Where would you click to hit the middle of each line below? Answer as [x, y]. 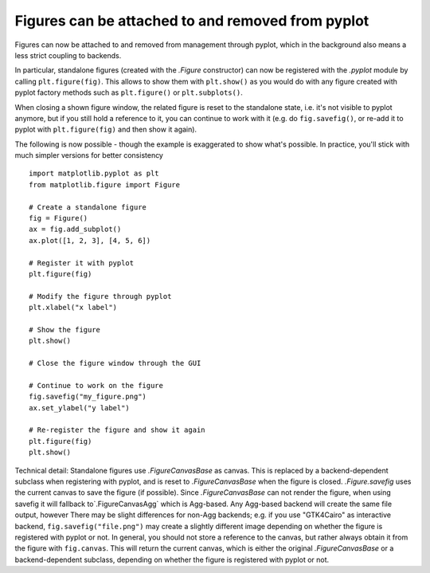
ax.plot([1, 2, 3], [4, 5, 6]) [90, 240]
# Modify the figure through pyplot [100, 296]
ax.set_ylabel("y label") [80, 408]
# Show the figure [65, 330]
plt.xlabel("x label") [73, 308]
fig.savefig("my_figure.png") [88, 397]
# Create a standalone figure [88, 207]
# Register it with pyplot [82, 263]
